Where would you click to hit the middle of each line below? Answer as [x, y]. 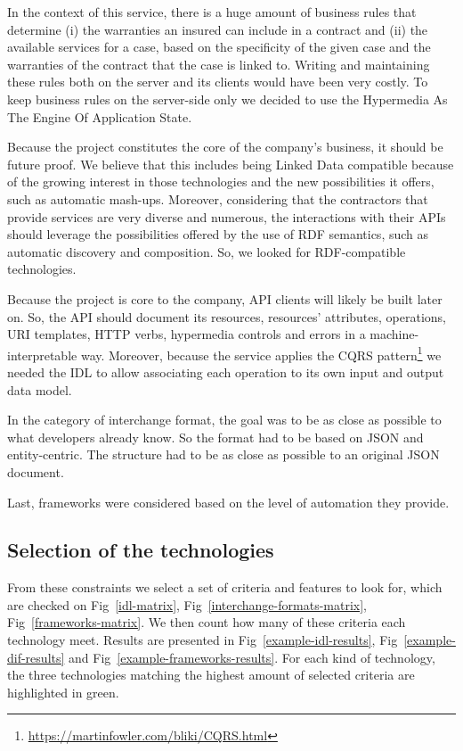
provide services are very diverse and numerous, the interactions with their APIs [227, 216]
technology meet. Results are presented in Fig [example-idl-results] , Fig [203, 640]
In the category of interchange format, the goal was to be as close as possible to [224, 420]
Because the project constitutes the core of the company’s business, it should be [225, 147]
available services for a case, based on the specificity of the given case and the [219, 47]
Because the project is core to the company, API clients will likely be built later [225, 298]
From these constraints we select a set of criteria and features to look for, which [225, 587]
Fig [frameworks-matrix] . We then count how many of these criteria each [207, 622]
